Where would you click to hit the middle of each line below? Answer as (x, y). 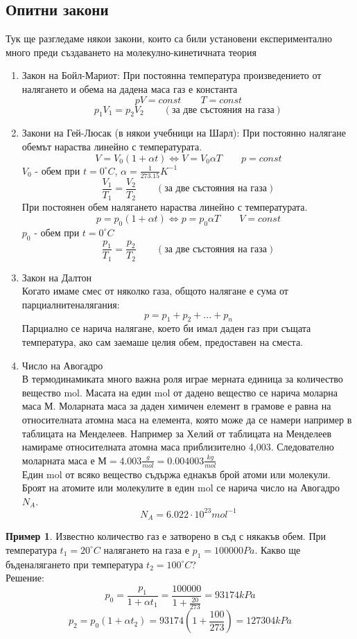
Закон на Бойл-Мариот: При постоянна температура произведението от (172, 75)
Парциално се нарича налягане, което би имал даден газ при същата (166, 328)
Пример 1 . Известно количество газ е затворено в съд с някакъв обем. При (166, 536)
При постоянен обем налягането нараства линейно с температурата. (165, 207)
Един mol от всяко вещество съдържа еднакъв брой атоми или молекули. (176, 474)
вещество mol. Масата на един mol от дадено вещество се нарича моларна (180, 392)
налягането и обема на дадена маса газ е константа (130, 88)
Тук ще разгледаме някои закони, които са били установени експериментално (169, 38)
